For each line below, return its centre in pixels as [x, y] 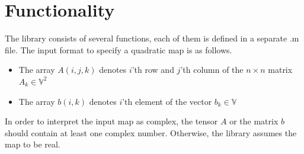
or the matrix [254, 121]
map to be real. [33, 144]
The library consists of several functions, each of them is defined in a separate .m [152, 38]
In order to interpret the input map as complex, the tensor [111, 121]
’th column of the [212, 70]
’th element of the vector [167, 101]
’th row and [153, 70]
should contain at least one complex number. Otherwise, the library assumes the [151, 132]
